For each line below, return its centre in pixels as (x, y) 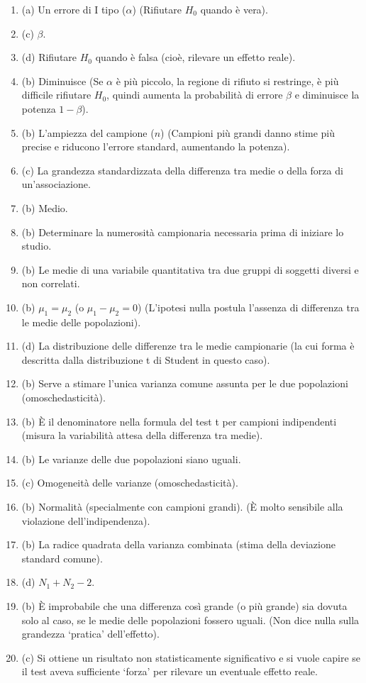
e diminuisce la (327, 95)
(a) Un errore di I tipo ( (74, 9)
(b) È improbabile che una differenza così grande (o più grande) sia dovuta (184, 606)
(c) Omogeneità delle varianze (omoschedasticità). (130, 483)
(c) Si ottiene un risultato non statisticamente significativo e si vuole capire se (191, 657)
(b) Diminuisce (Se (62, 80)
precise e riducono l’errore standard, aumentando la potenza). (156, 146)
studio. (37, 246)
